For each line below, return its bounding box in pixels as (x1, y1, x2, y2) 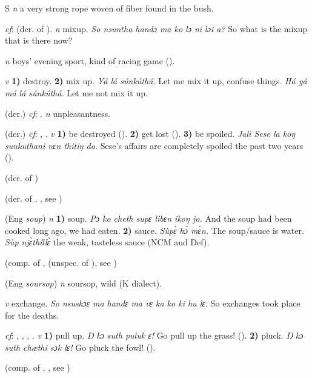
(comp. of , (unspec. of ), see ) (5, 256, 117, 268)
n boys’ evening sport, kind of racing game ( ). (5, 54, 175, 67)
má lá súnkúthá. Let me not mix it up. (5, 86, 148, 99)
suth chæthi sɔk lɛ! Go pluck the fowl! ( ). (5, 340, 156, 353)
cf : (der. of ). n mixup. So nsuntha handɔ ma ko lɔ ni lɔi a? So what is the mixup (5, 22, 308, 35)
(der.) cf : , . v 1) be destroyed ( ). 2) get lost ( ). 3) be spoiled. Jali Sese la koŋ (5, 127, 296, 140)
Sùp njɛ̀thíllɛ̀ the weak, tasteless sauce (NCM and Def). (5, 236, 210, 248)
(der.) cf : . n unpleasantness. (5, 107, 111, 119)
